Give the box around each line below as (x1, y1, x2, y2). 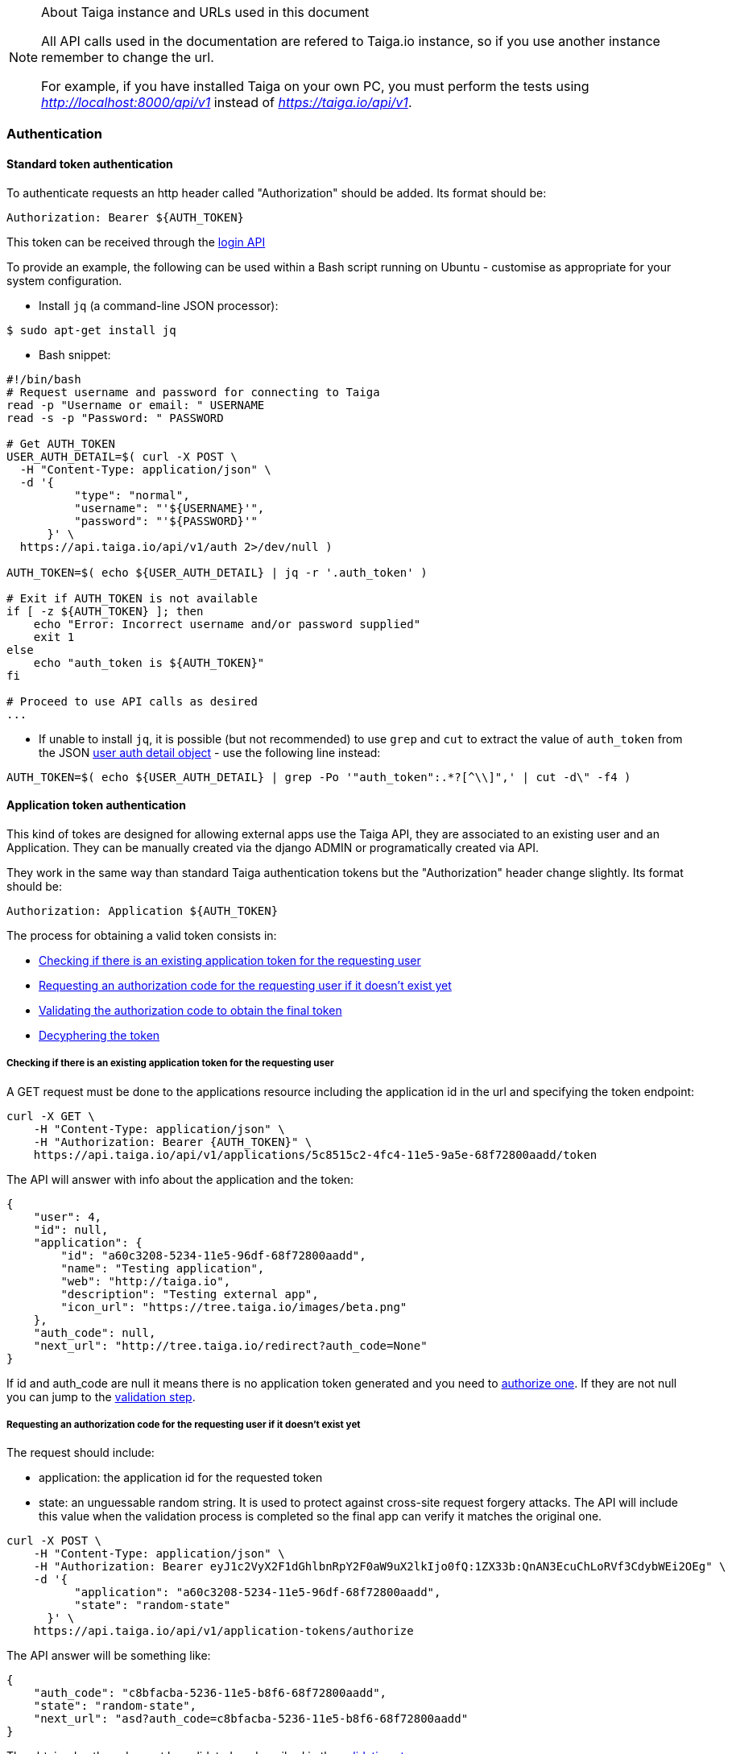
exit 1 (33, 630, 75, 643)
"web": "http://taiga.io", (60, 1274, 231, 1288)
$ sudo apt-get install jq (6, 323, 176, 337)
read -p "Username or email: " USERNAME (6, 398, 265, 412)
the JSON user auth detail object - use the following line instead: (39, 745, 381, 759)
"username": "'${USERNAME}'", (74, 501, 265, 515)
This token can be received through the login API (6, 234, 266, 249)
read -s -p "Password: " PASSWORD (6, 411, 224, 424)
